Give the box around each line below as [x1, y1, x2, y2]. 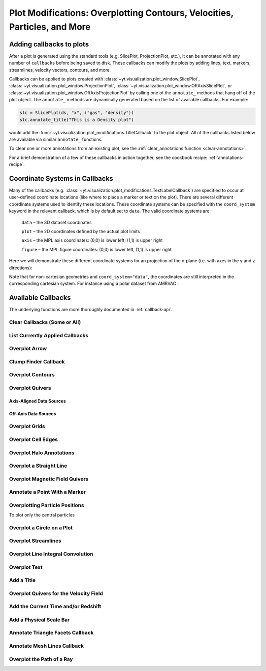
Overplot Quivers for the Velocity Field [9, 590, 103, 597]
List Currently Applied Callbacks [9, 332, 89, 339]
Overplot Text [9, 563, 43, 570]
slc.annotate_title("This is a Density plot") [19, 117, 134, 122]
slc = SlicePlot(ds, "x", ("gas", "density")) [19, 110, 134, 116]
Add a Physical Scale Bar [9, 616, 70, 623]
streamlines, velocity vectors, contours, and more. [9, 67, 111, 73]
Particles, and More [9, 21, 91, 32]
